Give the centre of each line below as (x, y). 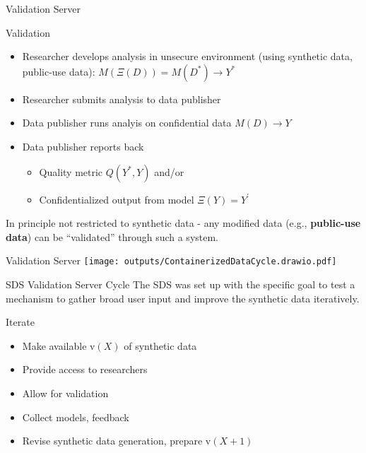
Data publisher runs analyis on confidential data (127, 123)
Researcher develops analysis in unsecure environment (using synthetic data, (187, 56)
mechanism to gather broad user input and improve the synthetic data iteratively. (183, 298)
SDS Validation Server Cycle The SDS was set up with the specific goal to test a (181, 284)
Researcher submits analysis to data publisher (122, 99)
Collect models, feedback (76, 417)
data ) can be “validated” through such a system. (112, 236)
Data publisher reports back (83, 146)
